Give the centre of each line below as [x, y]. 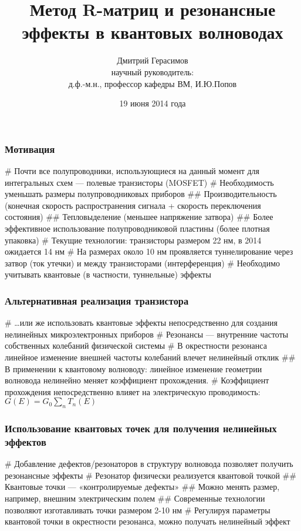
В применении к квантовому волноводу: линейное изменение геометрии [133, 368]
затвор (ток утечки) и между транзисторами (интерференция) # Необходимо [143, 263]
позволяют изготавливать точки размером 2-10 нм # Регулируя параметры [138, 510]
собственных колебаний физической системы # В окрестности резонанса [136, 345]
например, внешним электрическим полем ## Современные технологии [135, 498]
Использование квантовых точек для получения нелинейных [141, 428]
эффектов [26, 441]
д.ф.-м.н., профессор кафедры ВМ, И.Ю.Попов [153, 83]
